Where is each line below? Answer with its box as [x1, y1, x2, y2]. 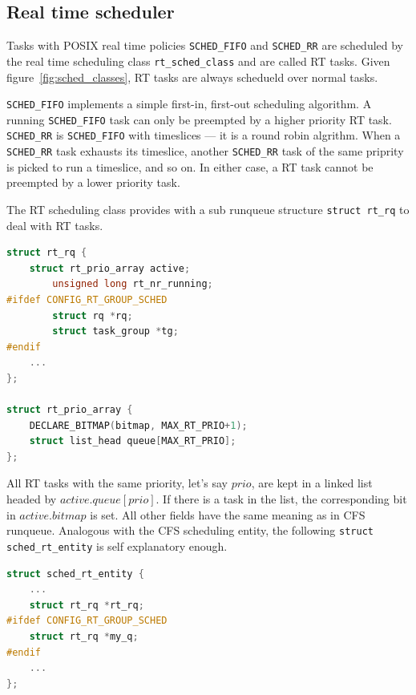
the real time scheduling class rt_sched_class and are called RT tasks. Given [6, 52, 390, 69]
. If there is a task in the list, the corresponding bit [155, 491, 407, 507]
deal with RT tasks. [6, 216, 103, 233]
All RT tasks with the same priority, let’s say [6, 475, 228, 491]
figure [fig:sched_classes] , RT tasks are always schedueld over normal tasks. [6, 68, 378, 85]
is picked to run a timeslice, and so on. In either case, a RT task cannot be [6, 158, 374, 175]
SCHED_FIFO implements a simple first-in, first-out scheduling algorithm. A [6, 95, 372, 112]
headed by [6, 491, 57, 507]
